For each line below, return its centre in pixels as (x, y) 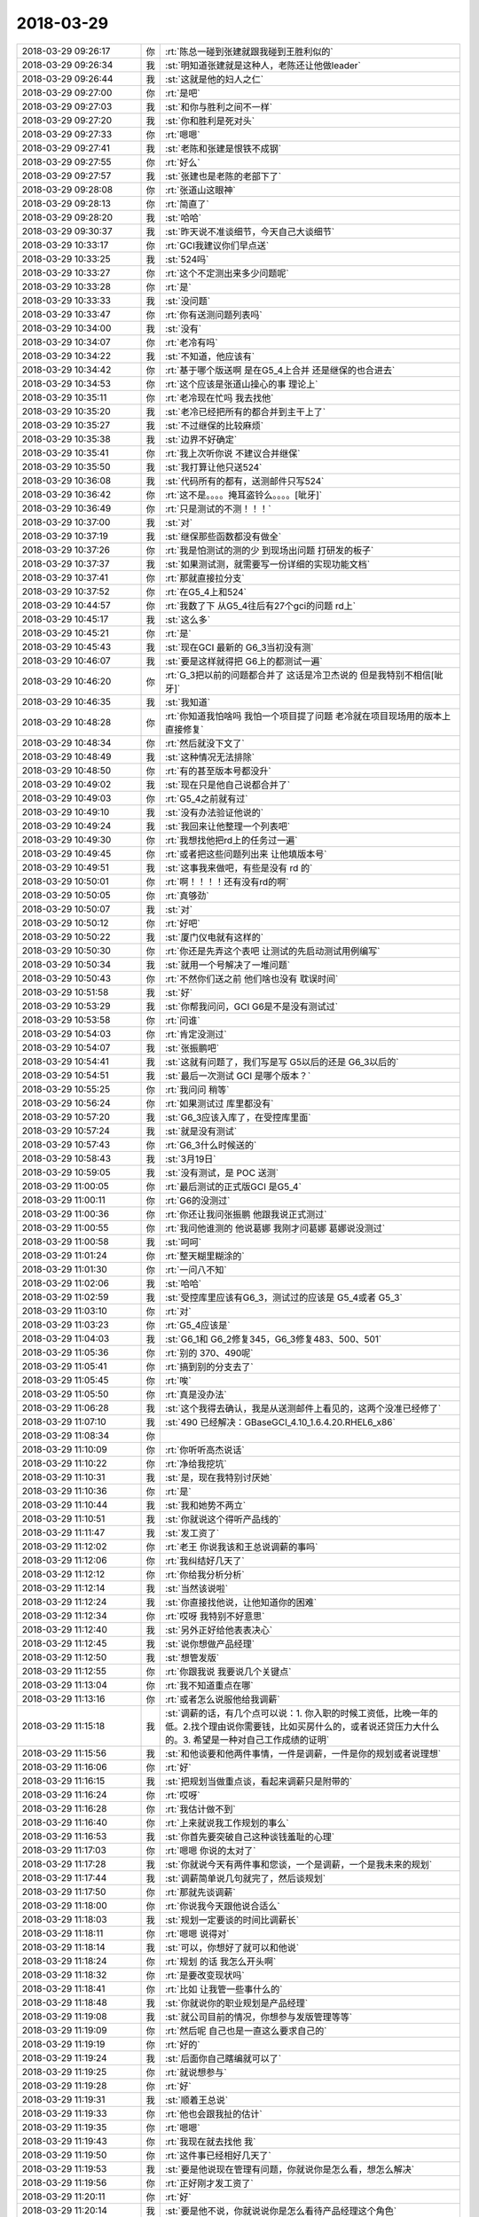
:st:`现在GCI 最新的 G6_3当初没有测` (239, 647)
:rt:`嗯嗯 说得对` (197, 1933)
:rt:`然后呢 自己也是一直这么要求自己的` (246, 2031)
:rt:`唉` (178, 1381)
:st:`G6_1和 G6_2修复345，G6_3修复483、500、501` (273, 1339)
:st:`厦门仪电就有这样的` (214, 937)
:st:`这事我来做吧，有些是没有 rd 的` (239, 867)
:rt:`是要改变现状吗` (205, 1975)
